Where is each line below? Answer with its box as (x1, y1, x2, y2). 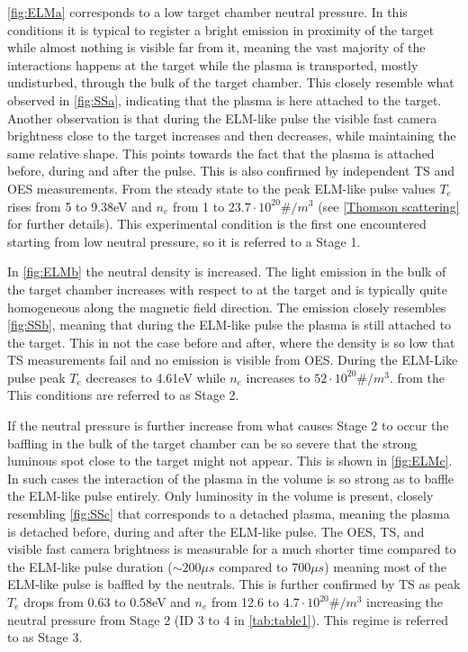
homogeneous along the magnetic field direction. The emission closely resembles (7, 297, 446, 316)
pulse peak (7, 367, 66, 386)
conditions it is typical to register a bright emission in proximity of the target (7, 20, 435, 39)
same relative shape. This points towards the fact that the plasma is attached (7, 143, 435, 162)
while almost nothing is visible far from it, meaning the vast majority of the (7, 38, 426, 57)
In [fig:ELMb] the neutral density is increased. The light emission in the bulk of (7, 262, 446, 281)
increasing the (366, 593, 443, 611)
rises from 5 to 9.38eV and (7, 196, 152, 215)
